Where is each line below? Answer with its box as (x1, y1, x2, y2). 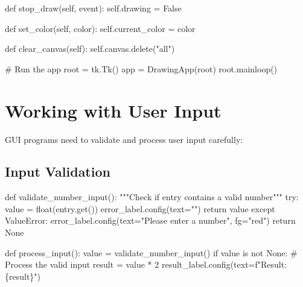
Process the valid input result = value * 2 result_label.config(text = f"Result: (5, 258, 287, 271)
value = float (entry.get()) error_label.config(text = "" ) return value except (5, 202, 275, 215)
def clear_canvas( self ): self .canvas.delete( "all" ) (5, 42, 175, 55)
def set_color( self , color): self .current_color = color (5, 22, 196, 34)
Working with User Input (5, 98, 222, 122)
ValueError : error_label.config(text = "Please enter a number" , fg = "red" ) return (5, 214, 296, 227)
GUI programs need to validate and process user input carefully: (5, 133, 243, 145)
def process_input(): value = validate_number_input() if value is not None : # (5, 246, 298, 259)
